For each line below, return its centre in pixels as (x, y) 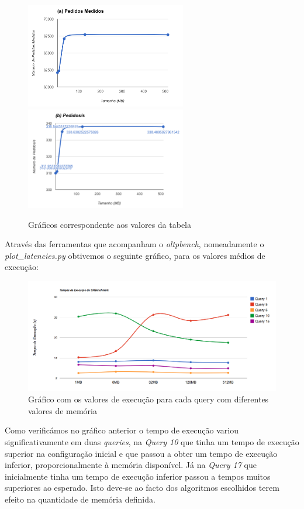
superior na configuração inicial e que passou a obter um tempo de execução (141, 453)
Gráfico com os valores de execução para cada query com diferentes (148, 399)
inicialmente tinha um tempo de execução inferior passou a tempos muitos (138, 476)
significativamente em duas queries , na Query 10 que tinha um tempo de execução (152, 441)
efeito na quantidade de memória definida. (80, 499)
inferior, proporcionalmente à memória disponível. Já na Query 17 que (131, 465)
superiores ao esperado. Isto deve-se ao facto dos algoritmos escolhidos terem (142, 488)
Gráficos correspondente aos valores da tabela (110, 224)
